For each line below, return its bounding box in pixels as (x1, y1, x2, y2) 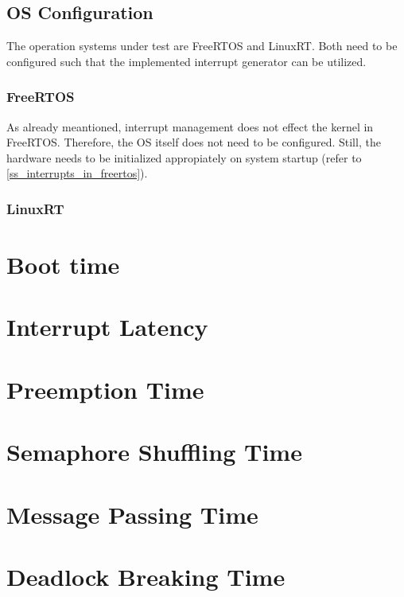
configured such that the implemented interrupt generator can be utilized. (6, 53, 367, 69)
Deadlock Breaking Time (6, 560, 286, 592)
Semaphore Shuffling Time (6, 435, 302, 468)
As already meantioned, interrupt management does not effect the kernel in (6, 118, 374, 135)
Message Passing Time (6, 497, 258, 530)
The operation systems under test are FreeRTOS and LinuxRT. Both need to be (6, 37, 398, 54)
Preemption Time (6, 373, 204, 405)
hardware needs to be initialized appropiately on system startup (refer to (6, 149, 362, 166)
